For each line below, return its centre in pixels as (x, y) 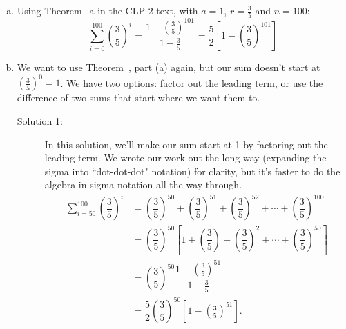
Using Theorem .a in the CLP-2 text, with (107, 10)
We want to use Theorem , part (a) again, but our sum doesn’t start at (169, 67)
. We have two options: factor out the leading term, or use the (192, 82)
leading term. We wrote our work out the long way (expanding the (185, 158)
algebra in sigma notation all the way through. (143, 185)
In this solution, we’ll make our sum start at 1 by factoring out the (186, 144)
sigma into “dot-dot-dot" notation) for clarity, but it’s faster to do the (192, 171)
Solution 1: (40, 120)
